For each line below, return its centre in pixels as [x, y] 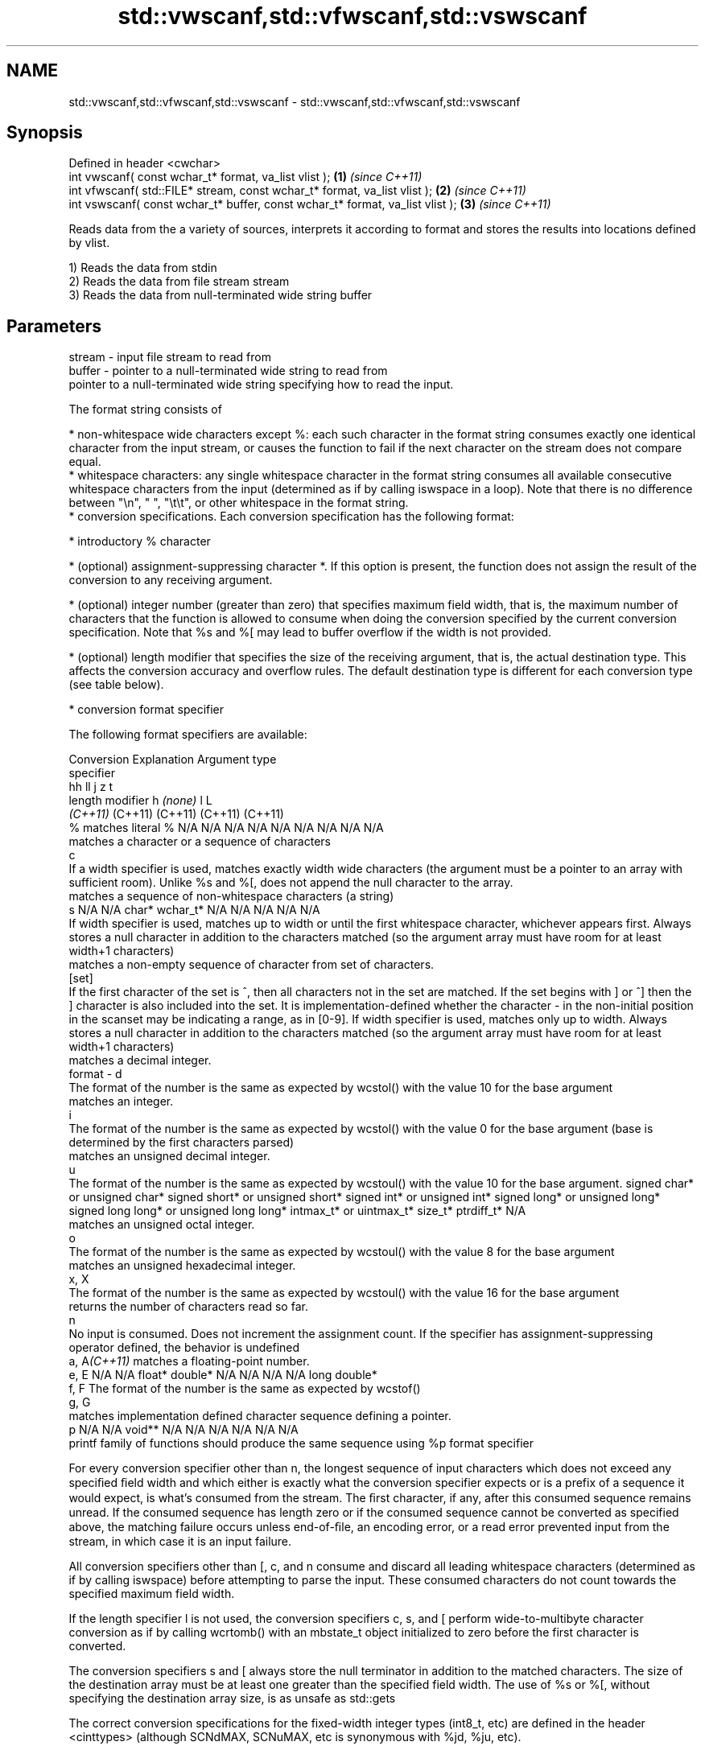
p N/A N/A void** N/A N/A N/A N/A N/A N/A [183, 1430]
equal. [85, 462]
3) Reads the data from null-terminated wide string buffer [221, 295]
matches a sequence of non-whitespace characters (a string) [231, 896]
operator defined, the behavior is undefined [184, 1348]
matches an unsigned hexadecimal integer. [182, 1266]
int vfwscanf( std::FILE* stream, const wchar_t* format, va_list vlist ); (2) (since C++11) [297, 191]
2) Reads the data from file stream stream [179, 282]
